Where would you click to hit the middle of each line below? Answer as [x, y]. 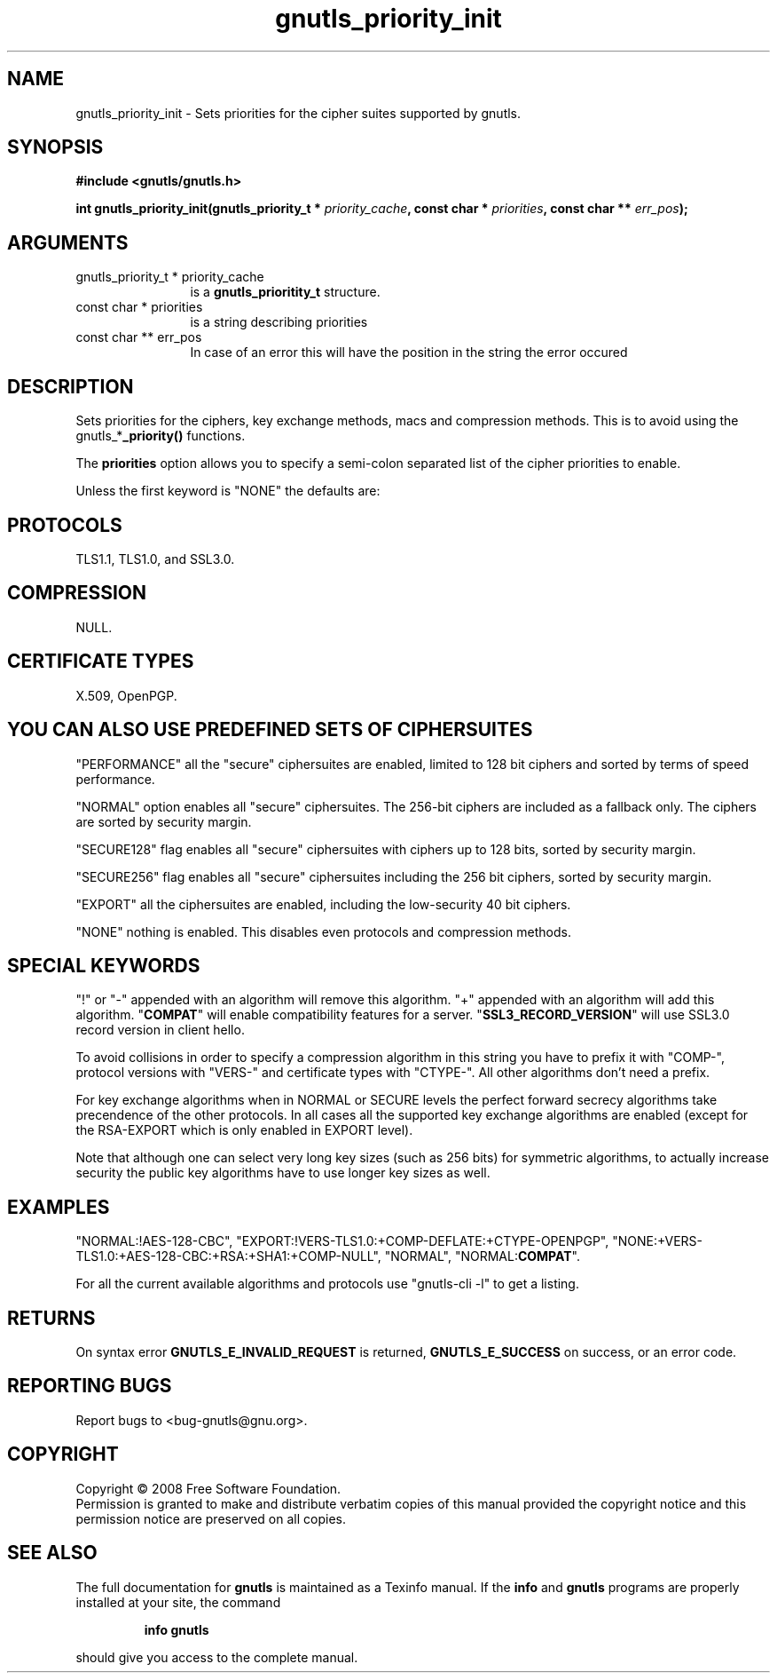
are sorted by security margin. [164, 821]
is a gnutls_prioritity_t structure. [285, 292]
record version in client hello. [160, 1030]
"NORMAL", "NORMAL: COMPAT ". [482, 1256]
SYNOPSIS [55, 147]
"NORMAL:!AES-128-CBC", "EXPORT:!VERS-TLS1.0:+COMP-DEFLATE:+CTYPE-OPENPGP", [342, 1241]
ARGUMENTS [68, 242]
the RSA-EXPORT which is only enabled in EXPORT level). [244, 1130]
